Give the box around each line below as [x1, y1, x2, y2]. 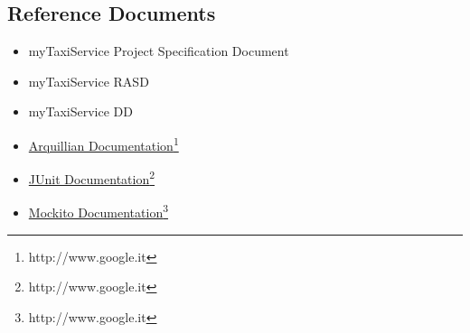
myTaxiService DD [28, 102, 133, 121]
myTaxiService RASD [28, 71, 149, 90]
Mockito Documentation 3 [28, 200, 169, 222]
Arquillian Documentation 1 [28, 133, 179, 154]
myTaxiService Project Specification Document [28, 42, 289, 60]
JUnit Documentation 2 [28, 167, 155, 188]
